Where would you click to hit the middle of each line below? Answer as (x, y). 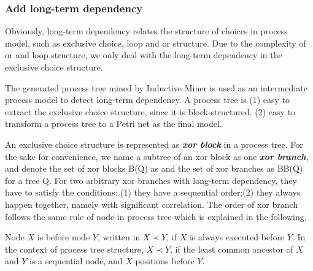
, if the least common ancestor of (231, 249)
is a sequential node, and (76, 261)
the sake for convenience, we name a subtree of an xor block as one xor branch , (157, 156)
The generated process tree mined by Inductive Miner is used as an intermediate (156, 87)
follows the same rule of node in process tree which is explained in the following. (156, 216)
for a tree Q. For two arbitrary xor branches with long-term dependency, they (151, 180)
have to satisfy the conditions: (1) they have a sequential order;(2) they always (153, 192)
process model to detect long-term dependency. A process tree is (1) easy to (148, 100)
